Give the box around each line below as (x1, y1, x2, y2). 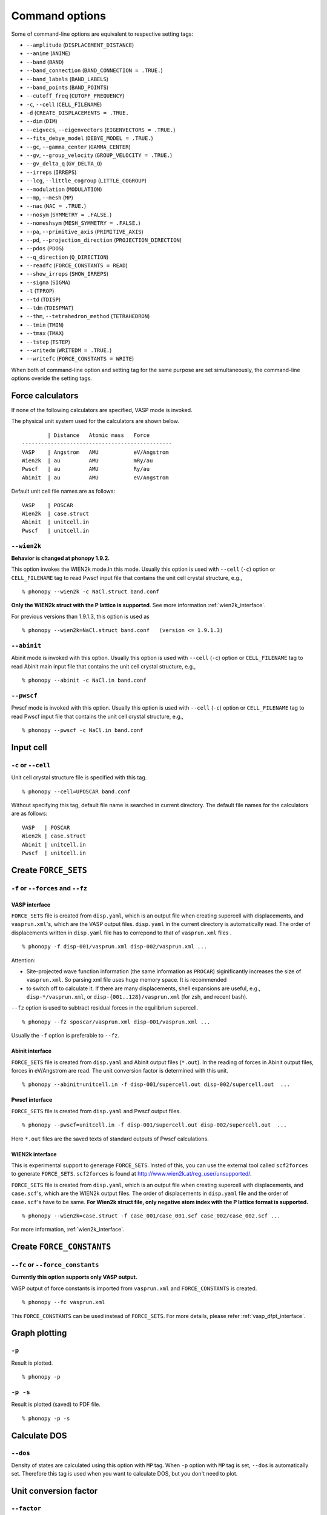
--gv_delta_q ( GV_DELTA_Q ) (26, 160, 102, 167)
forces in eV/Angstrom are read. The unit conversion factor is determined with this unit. (11, 1067, 228, 1074)
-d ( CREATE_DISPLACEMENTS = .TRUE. (26, 109, 130, 116)
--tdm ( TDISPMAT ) (26, 304, 74, 311)
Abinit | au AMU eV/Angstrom (22, 474, 169, 481)
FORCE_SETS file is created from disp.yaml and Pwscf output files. (11, 1107, 181, 1114)
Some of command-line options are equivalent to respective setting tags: (11, 30, 193, 38)
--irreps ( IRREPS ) (26, 168, 77, 176)
